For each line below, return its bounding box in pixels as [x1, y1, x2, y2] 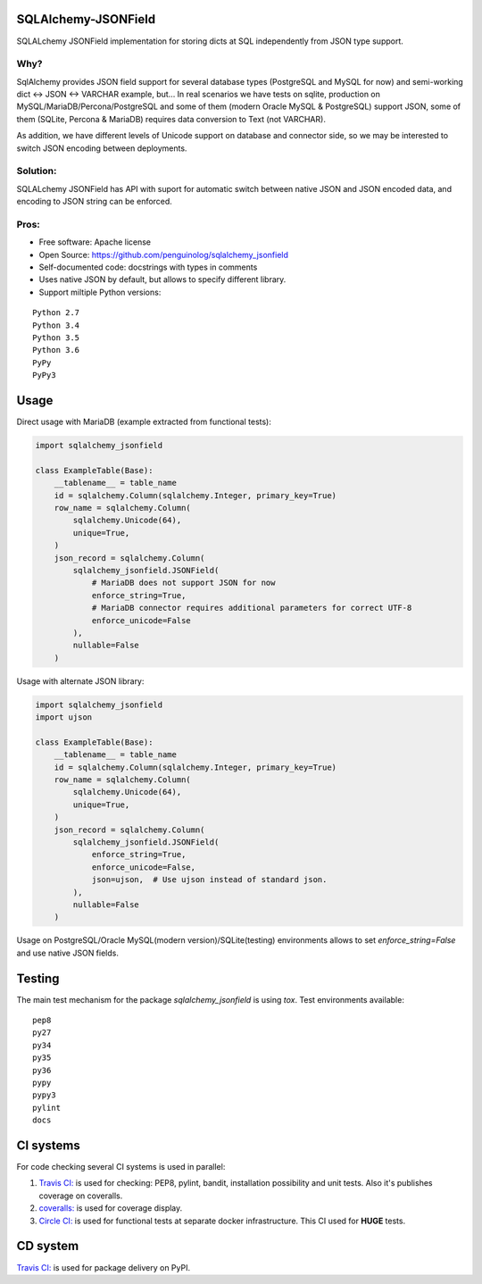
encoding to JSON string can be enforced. [16, 196, 173, 207]
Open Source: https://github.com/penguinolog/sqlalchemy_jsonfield [38, 249, 289, 260]
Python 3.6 [32, 345, 80, 355]
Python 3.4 [32, 320, 80, 330]
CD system [16, 1238, 79, 1254]
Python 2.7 [32, 308, 80, 318]
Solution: [16, 165, 57, 178]
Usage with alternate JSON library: [16, 675, 145, 687]
